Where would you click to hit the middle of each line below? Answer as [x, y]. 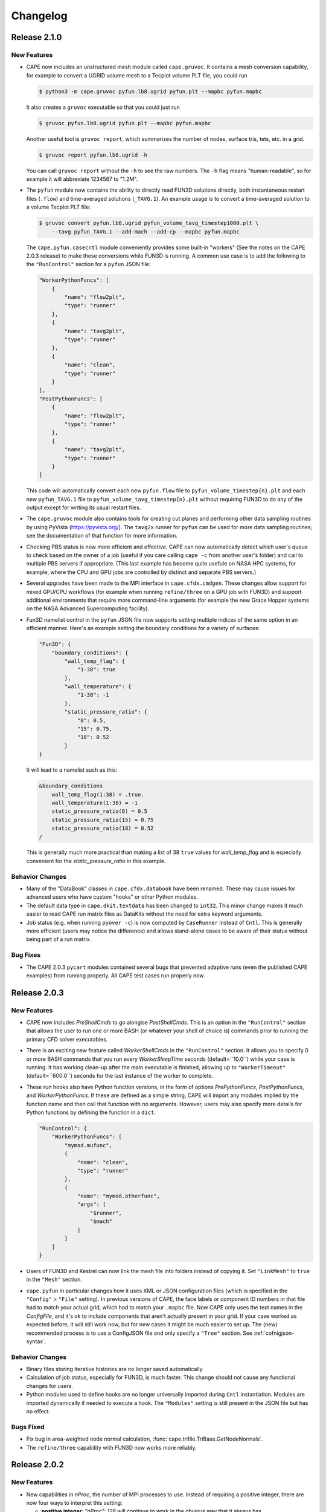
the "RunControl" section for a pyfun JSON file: [88, 264]
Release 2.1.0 [37, 37]
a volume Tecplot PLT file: [58, 207]
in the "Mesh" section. [54, 1280]
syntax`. [36, 1341]
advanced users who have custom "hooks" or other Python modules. [112, 897]
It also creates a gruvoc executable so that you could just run [103, 107]
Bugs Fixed [28, 1427]
